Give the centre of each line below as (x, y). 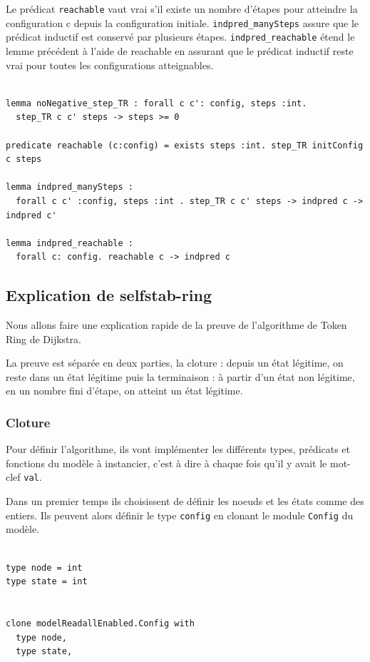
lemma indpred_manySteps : (70, 187)
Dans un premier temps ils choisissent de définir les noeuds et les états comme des (185, 501)
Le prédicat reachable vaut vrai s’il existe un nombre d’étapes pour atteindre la (182, 9)
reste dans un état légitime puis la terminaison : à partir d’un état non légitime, (180, 376)
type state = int (47, 582)
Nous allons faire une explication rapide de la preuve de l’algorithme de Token (176, 325)
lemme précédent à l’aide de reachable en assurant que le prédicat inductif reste (180, 50)
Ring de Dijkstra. (43, 338)
